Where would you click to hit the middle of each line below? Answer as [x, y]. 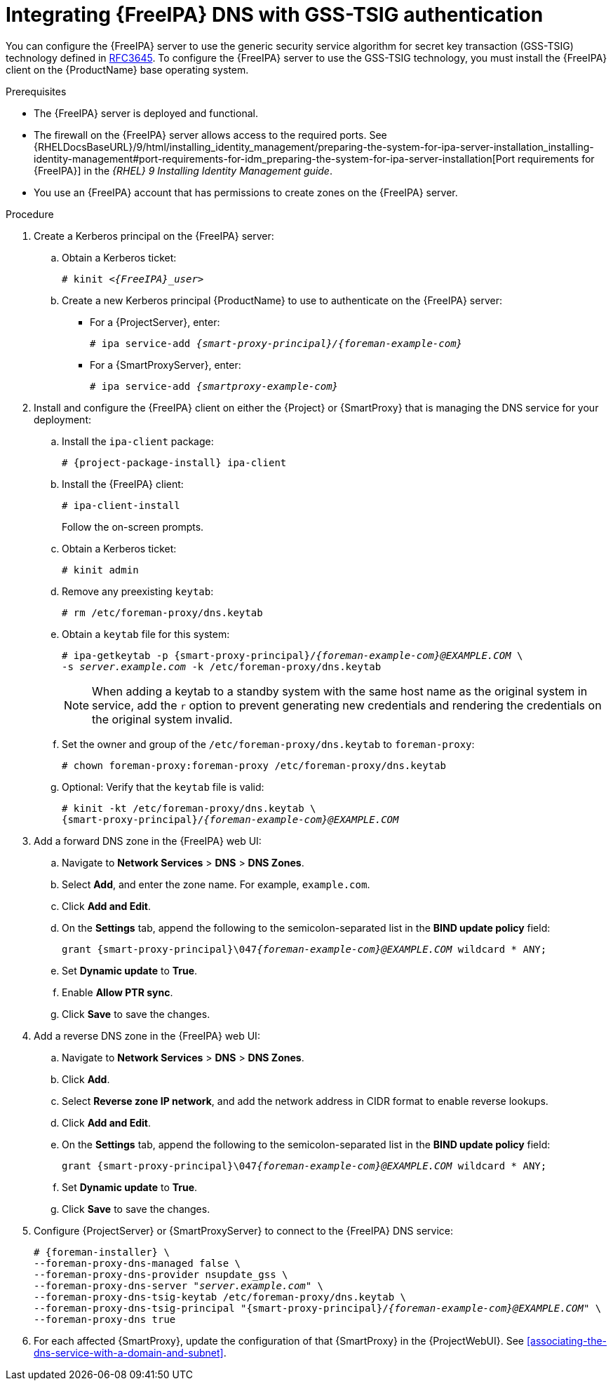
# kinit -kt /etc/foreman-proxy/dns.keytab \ [189, 808]
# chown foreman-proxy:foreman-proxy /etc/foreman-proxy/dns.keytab [254, 765]
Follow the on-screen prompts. [133, 526]
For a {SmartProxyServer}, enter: [166, 365]
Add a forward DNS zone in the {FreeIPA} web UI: [148, 841]
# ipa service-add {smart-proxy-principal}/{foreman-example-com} [276, 343]
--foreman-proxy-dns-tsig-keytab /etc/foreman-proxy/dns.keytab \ [220, 1297]
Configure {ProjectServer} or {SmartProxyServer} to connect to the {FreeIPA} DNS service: [243, 1230]
